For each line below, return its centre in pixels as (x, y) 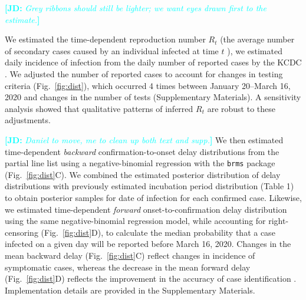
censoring (22, 232)
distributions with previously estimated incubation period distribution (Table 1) (149, 186)
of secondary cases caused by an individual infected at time (112, 50)
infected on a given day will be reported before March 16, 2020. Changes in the (148, 244)
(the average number (257, 39)
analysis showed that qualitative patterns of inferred (99, 108)
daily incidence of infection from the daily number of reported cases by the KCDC (153, 62)
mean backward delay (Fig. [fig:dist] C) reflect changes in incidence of (130, 255)
